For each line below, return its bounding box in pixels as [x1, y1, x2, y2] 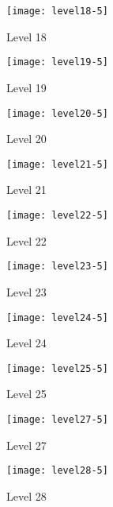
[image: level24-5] [6, 312, 108, 323]
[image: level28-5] [6, 465, 108, 477]
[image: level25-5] [6, 362, 108, 374]
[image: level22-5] [6, 210, 108, 221]
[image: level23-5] [6, 261, 108, 273]
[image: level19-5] [6, 56, 108, 68]
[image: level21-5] [6, 158, 108, 170]
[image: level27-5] [6, 414, 108, 425]
